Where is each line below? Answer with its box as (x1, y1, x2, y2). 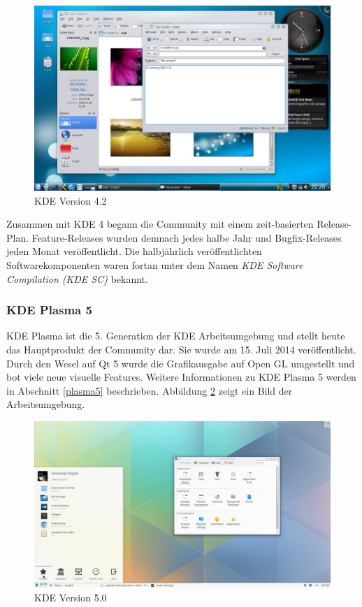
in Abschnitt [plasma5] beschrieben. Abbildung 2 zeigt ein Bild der (6, 383, 293, 397)
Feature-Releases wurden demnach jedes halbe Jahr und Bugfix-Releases (31, 230, 342, 244)
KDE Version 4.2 (34, 193, 107, 207)
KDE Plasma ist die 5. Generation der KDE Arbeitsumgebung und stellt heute (6, 328, 345, 343)
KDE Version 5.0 (34, 590, 107, 605)
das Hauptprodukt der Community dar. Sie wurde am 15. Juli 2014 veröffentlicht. (6, 342, 356, 356)
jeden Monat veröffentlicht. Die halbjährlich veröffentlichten (6, 244, 262, 258)
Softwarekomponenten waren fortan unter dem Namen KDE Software (6, 257, 303, 272)
